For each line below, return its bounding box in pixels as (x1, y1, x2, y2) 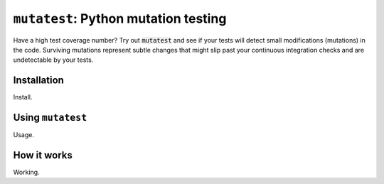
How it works (13, 149, 73, 161)
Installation (13, 75, 64, 87)
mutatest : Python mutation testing (13, 11, 227, 26)
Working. (13, 168, 40, 177)
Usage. (13, 131, 35, 139)
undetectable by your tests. (13, 55, 94, 64)
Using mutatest (13, 112, 87, 124)
